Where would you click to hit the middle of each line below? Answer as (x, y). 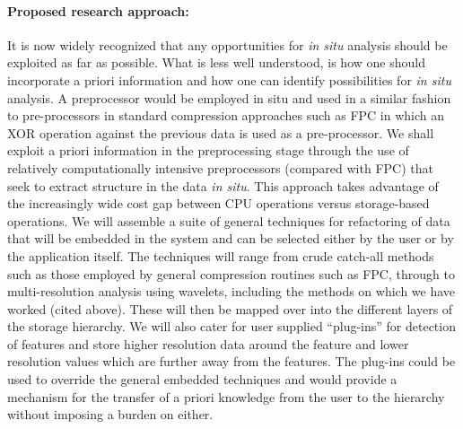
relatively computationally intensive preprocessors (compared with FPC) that (220, 167)
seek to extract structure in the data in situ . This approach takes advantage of (223, 185)
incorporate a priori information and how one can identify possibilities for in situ (229, 79)
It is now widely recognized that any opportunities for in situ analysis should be (227, 44)
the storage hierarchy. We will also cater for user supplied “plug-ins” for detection (231, 326)
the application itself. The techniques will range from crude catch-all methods (221, 255)
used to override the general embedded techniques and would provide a (202, 379)
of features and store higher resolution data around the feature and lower (208, 343)
